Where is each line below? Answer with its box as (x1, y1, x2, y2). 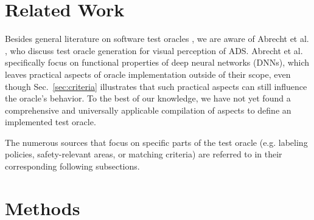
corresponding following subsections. (5, 160, 140, 173)
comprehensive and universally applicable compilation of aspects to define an (5, 103, 291, 116)
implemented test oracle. (5, 115, 96, 128)
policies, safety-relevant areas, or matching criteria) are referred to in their (5, 148, 282, 160)
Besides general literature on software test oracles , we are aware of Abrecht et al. (5, 32, 309, 45)
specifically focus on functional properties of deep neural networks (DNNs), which (5, 56, 310, 69)
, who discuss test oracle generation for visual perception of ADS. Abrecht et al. (5, 44, 303, 57)
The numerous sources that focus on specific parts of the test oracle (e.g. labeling (5, 136, 308, 148)
